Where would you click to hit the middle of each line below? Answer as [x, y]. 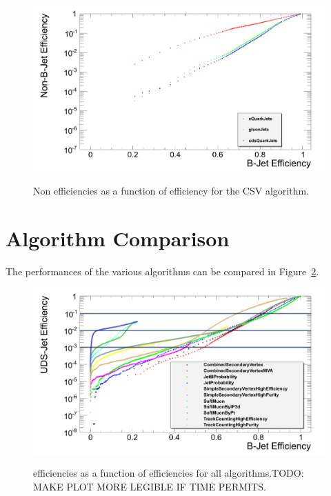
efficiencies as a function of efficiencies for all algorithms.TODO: [169, 473]
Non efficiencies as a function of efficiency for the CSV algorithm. [171, 190]
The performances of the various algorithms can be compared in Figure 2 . [162, 271]
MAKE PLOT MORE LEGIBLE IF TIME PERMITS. [150, 486]
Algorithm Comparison [118, 238]
